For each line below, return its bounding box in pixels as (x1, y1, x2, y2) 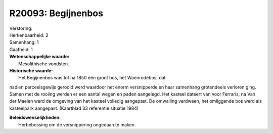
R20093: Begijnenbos (9, 8, 104, 19)
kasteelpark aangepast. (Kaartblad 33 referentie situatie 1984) (9, 105, 139, 111)
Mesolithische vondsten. (18, 61, 69, 67)
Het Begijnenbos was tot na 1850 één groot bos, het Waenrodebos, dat (18, 75, 166, 81)
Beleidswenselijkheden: (9, 114, 61, 121)
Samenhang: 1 (9, 39, 39, 46)
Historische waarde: (9, 67, 53, 73)
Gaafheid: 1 (9, 46, 33, 53)
